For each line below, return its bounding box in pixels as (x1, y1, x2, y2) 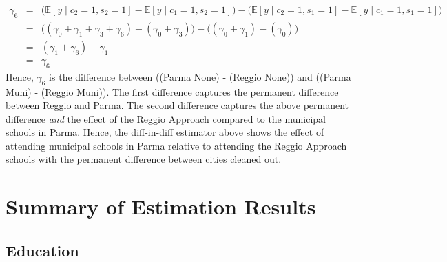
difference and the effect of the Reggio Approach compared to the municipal (6, 111, 326, 125)
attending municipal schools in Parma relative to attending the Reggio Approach (6, 138, 347, 152)
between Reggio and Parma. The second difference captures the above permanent (6, 98, 349, 112)
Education (6, 239, 79, 261)
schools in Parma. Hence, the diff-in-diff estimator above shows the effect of (6, 125, 324, 139)
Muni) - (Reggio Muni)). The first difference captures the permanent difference (6, 84, 339, 99)
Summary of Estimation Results (6, 192, 316, 221)
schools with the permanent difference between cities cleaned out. (6, 152, 282, 166)
